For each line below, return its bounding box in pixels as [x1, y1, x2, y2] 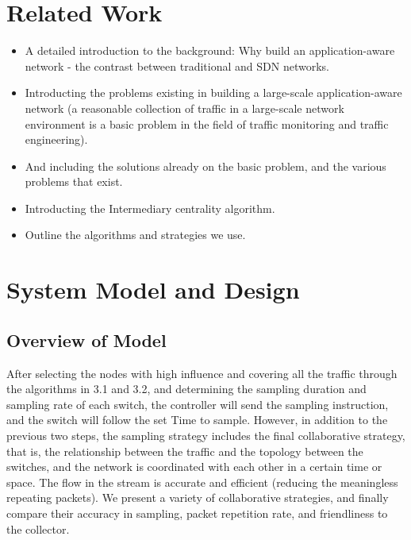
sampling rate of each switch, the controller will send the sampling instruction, [6, 395, 389, 412]
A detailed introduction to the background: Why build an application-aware [25, 42, 395, 59]
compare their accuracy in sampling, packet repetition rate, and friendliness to [6, 504, 388, 521]
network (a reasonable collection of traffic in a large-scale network [25, 99, 344, 116]
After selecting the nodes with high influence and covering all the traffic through [6, 364, 398, 381]
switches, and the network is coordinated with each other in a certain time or [6, 458, 382, 475]
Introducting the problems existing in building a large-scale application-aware [25, 84, 402, 101]
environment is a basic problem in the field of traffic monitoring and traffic [25, 115, 389, 132]
